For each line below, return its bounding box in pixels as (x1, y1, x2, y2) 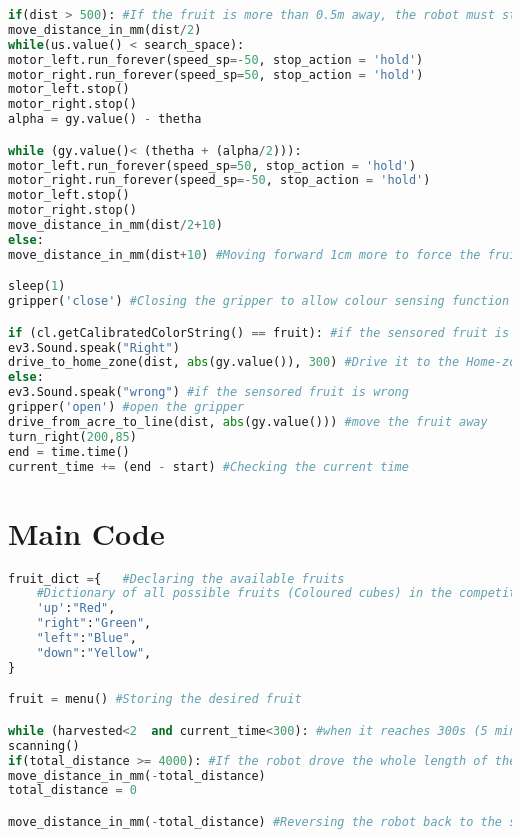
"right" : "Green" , (36, 616, 152, 631)
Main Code (8, 512, 165, 553)
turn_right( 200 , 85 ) (8, 429, 137, 444)
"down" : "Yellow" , (36, 645, 152, 660)
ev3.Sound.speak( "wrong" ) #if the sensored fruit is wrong (8, 385, 409, 400)
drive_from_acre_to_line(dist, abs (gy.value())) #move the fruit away (8, 414, 488, 429)
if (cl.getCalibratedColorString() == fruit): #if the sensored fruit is (8, 325, 510, 340)
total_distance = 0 (8, 783, 137, 798)
